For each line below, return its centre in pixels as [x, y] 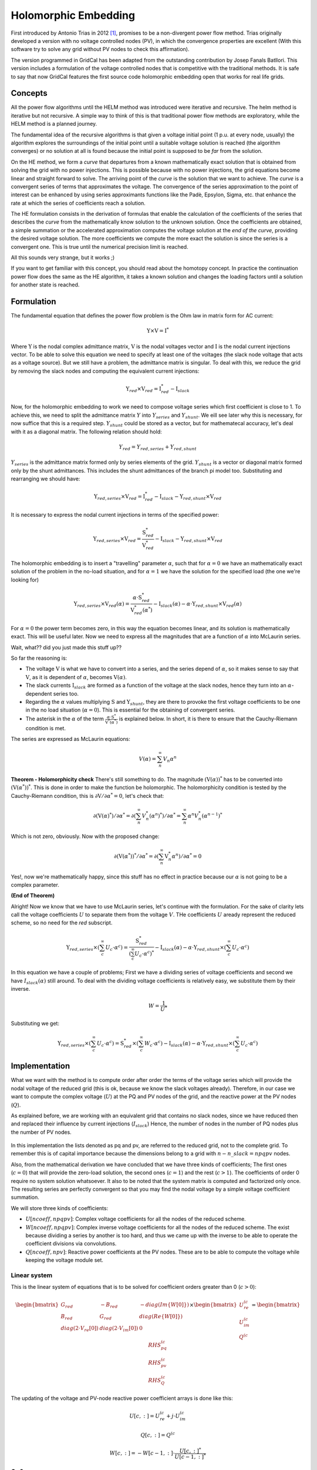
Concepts [29, 93]
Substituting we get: [35, 1023]
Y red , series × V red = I [120, 497]
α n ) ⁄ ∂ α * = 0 [187, 856]
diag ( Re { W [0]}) [161, 1317]
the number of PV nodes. [41, 1132]
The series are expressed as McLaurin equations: [70, 739]
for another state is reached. [45, 285]
